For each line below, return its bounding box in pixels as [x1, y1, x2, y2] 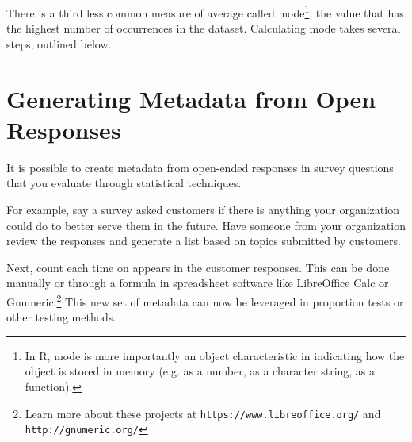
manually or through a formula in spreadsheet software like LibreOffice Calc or [6, 275, 389, 291]
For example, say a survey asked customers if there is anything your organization [6, 201, 399, 217]
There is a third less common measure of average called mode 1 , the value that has [6, 2, 404, 21]
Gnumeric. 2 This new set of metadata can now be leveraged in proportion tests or [6, 290, 404, 309]
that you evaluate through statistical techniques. [6, 175, 242, 191]
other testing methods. [6, 309, 116, 325]
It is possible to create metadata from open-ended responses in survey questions [6, 159, 394, 175]
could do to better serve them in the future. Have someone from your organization [6, 217, 406, 233]
